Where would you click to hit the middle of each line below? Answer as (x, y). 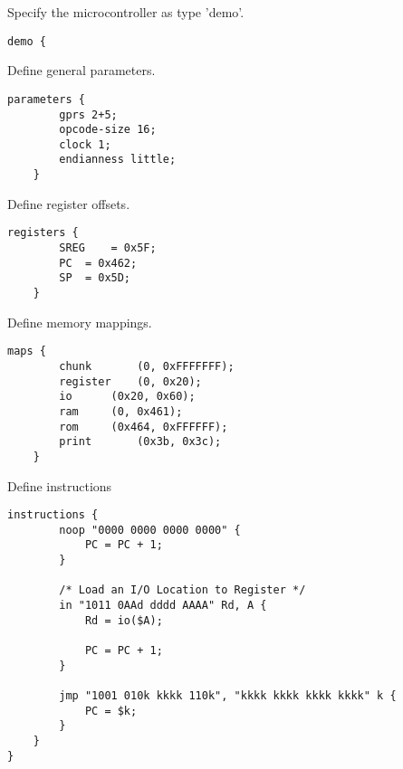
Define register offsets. (69, 203)
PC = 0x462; (98, 263)
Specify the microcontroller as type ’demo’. (126, 12)
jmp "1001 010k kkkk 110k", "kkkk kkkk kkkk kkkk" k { (228, 695)
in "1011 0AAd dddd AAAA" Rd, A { (163, 606)
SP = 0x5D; (95, 278)
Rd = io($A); (124, 620)
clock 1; (85, 144)
